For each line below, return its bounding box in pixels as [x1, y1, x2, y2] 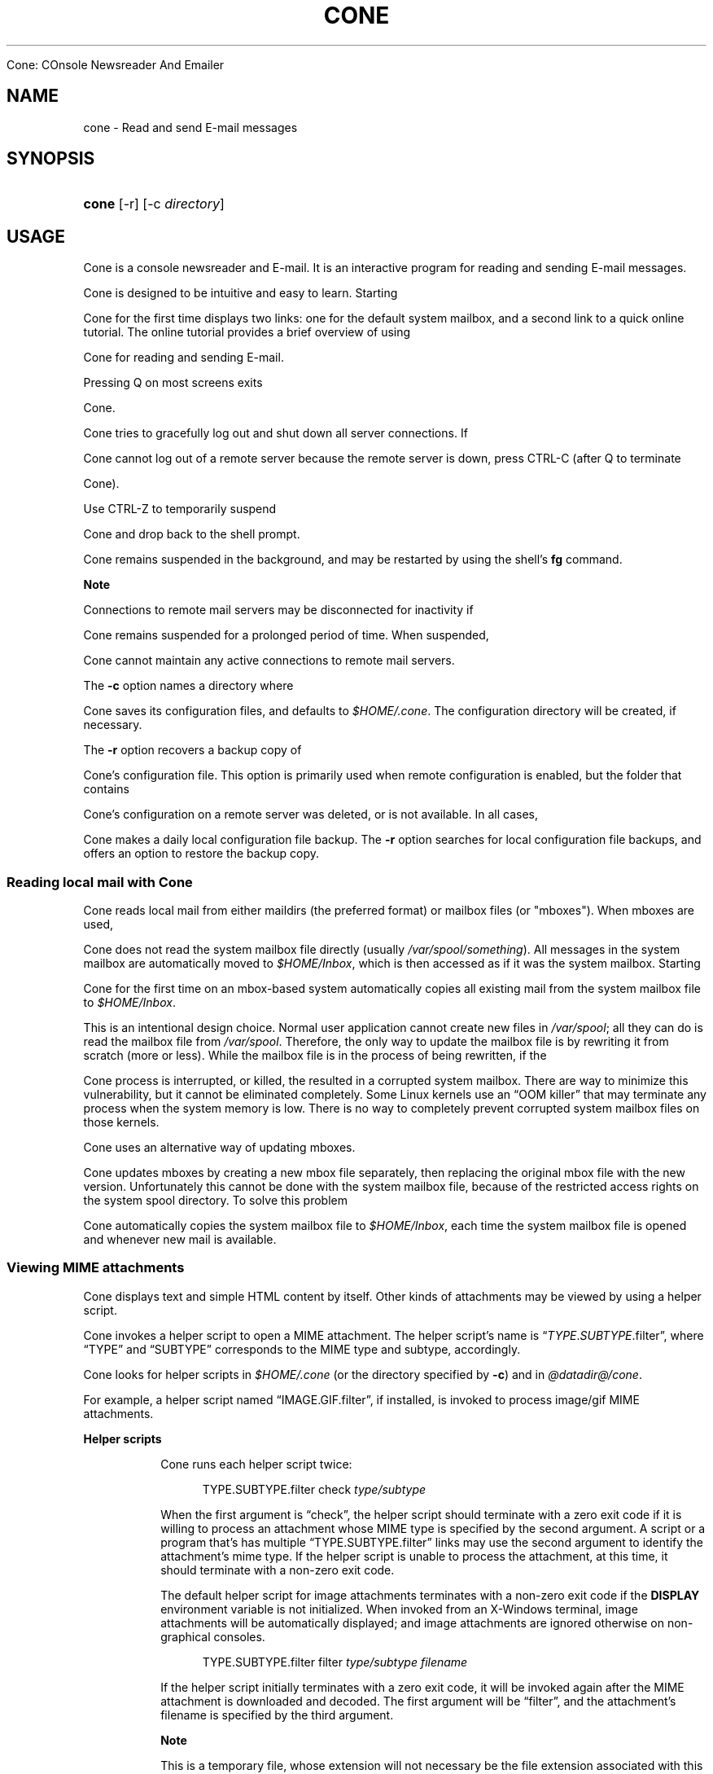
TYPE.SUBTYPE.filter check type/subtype [202, 1482, 426, 1496]
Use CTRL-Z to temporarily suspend [83, 502, 277, 516]
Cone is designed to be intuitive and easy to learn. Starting [83, 286, 398, 301]
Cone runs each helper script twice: [160, 1456, 352, 1471]
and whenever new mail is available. [83, 1232, 277, 1247]
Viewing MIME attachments [7, 1259, 185, 1276]
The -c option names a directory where [83, 678, 294, 693]
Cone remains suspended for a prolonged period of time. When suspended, [83, 628, 489, 643]
